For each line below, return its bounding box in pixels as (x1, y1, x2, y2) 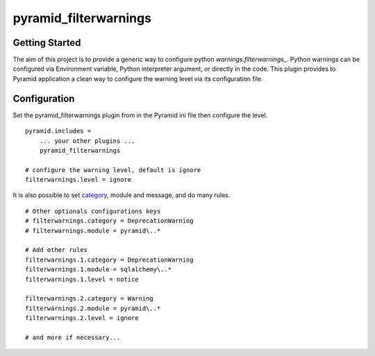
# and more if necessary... (25, 333, 121, 341)
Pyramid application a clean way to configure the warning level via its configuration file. (12, 74, 263, 83)
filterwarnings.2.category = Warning (25, 295, 154, 303)
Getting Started (12, 37, 81, 49)
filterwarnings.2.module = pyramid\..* (25, 304, 161, 312)
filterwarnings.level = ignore (25, 176, 132, 184)
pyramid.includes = (25, 127, 92, 135)
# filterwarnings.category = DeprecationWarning (25, 217, 194, 225)
